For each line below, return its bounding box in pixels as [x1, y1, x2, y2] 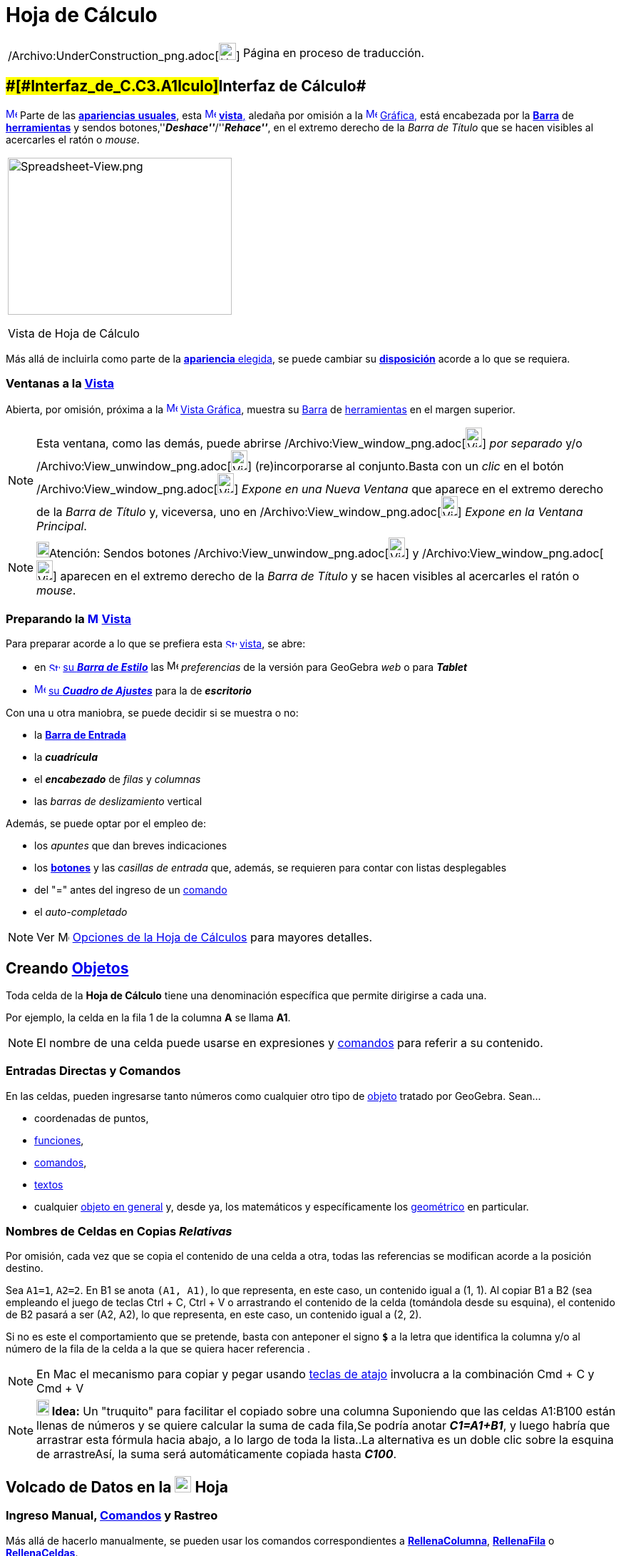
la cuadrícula [34, 751, 98, 764]
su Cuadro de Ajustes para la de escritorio [48, 684, 252, 697]
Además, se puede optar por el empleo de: [6, 817, 207, 830]
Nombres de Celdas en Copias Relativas [6, 1224, 232, 1239]
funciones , [34, 1133, 84, 1146]
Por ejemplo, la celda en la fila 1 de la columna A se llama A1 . [6, 1011, 291, 1024]
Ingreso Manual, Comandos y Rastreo [6, 1508, 218, 1523]
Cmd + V [36, 1381, 84, 1396]
